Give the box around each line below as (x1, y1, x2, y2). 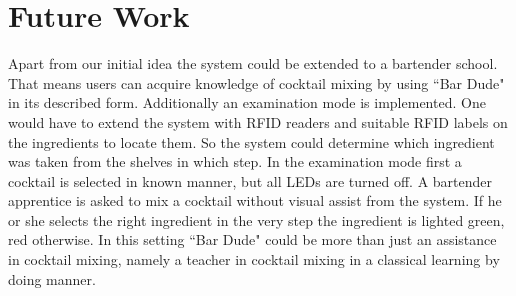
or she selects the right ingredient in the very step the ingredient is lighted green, (8, 209, 505, 230)
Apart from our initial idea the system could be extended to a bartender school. (8, 53, 498, 74)
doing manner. (8, 268, 96, 289)
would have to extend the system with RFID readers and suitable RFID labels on (8, 111, 508, 132)
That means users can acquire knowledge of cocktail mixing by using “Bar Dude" (8, 72, 505, 93)
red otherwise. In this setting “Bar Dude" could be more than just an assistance (8, 229, 497, 250)
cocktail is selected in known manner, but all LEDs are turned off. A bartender (8, 170, 493, 191)
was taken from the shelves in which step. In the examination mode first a (8, 151, 462, 172)
